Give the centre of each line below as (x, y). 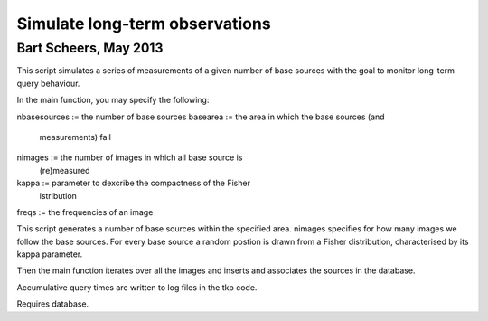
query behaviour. (48, 83)
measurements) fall (75, 137)
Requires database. (53, 304)
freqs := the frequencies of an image (85, 212)
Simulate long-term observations (144, 24)
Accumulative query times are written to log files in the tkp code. (137, 287)
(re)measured (65, 170)
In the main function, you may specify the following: (113, 100)
